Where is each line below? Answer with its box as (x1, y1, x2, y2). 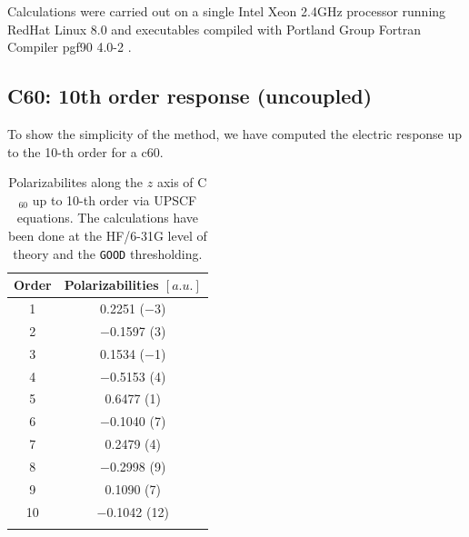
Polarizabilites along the (8, 173, 144, 192)
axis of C (156, 173, 207, 192)
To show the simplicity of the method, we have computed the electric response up (7, 124, 463, 143)
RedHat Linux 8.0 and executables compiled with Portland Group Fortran (7, 19, 421, 38)
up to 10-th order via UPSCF (32, 190, 197, 209)
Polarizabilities (64, 275, 159, 294)
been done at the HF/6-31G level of (7, 225, 207, 244)
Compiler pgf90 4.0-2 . (7, 37, 132, 56)
